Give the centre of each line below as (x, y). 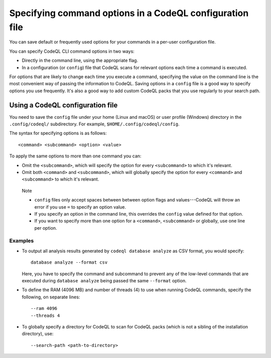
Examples (22, 241)
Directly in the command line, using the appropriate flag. (80, 61)
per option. (46, 228)
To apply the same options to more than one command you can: (75, 156)
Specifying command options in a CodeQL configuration (129, 13)
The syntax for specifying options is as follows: (58, 133)
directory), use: (38, 334)
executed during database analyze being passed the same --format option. (104, 280)
